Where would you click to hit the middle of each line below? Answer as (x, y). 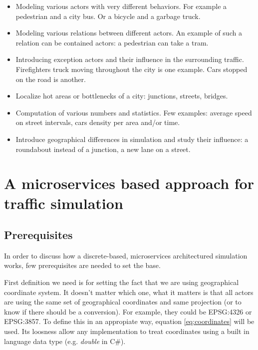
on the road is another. (51, 79)
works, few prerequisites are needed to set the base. (82, 265)
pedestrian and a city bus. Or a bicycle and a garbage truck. (108, 16)
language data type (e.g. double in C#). (65, 341)
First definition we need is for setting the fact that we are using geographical (122, 282)
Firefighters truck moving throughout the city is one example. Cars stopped (131, 69)
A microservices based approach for (129, 183)
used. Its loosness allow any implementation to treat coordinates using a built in (127, 331)
